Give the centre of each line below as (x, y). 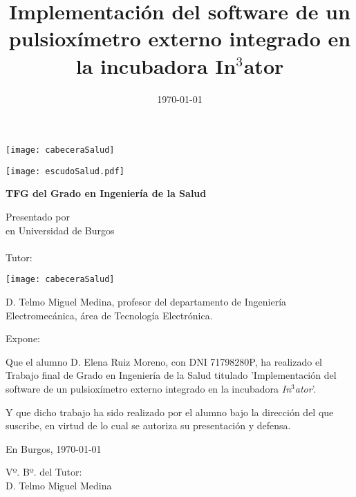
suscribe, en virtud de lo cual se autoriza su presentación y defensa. (148, 425)
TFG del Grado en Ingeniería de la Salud (106, 193)
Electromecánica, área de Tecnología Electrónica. (109, 315)
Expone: (23, 338)
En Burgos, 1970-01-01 (54, 448)
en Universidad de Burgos (60, 230)
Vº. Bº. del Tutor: (44, 472)
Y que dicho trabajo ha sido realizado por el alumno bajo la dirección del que (170, 412)
